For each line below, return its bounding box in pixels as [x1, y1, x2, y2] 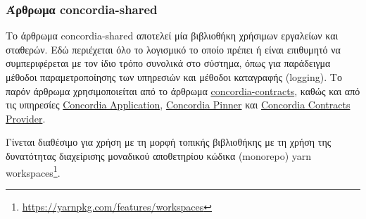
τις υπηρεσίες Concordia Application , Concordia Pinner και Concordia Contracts [6, 97, 351, 112]
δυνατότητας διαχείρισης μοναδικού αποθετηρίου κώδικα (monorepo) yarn [6, 148, 312, 163]
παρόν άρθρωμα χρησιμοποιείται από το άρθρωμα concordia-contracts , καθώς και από [6, 83, 360, 98]
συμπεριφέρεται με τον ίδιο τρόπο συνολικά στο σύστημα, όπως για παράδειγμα [6, 56, 331, 70]
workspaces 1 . [6, 163, 61, 180]
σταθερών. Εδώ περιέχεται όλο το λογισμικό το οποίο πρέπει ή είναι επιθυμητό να [6, 42, 341, 56]
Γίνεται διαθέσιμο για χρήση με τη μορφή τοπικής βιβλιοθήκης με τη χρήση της [6, 134, 332, 149]
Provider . [6, 111, 46, 125]
